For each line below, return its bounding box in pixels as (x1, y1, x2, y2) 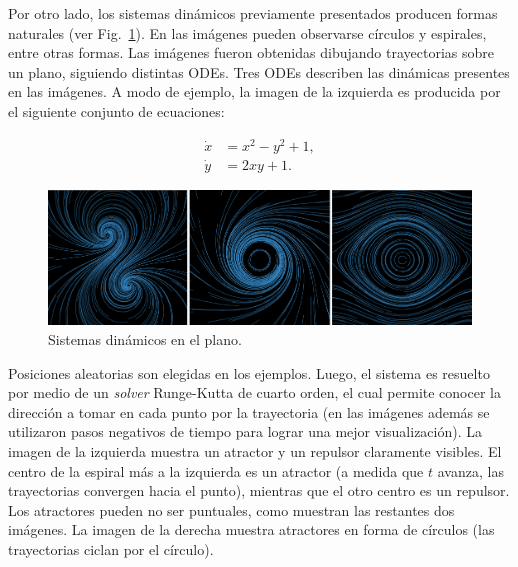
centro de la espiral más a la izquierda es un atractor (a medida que (8, 460, 424, 481)
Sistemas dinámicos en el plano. (48, 329, 242, 350)
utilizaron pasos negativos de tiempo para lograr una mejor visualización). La (8, 421, 482, 442)
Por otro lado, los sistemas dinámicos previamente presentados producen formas (8, 3, 498, 23)
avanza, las (437, 460, 504, 481)
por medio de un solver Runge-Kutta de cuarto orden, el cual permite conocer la (8, 382, 501, 403)
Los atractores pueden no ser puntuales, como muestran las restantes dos (8, 499, 455, 520)
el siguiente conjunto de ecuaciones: (8, 100, 225, 121)
